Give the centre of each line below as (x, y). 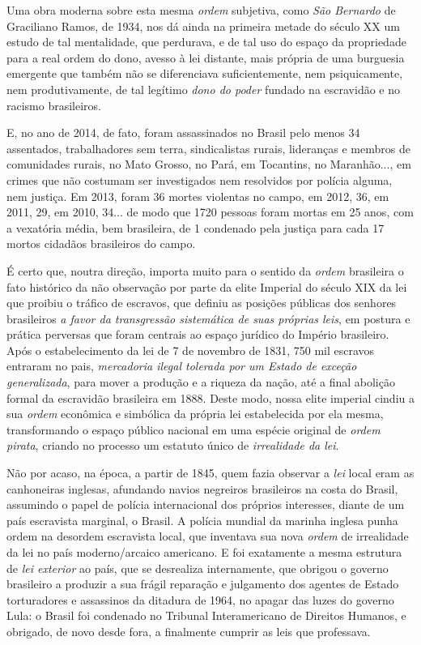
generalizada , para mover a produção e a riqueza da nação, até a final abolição (201, 382)
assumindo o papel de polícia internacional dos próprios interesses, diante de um (206, 504)
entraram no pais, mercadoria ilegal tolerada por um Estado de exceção (182, 366)
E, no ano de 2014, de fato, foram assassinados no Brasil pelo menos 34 (183, 132)
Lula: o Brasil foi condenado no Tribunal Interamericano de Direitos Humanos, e (206, 615)
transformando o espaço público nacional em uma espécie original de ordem (193, 429)
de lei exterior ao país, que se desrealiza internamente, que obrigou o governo (198, 568)
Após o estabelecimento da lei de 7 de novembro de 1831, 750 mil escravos (191, 350)
